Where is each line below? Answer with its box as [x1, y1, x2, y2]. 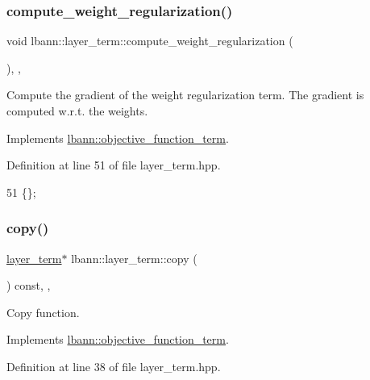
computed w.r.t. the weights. [6, 102, 148, 119]
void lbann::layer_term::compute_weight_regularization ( [6, 32, 293, 49]
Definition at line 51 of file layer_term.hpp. [6, 157, 221, 173]
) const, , [6, 277, 51, 294]
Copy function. [6, 303, 80, 320]
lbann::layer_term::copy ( [71, 249, 197, 266]
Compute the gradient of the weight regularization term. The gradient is [6, 86, 364, 103]
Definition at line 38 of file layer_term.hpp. [6, 357, 221, 374]
